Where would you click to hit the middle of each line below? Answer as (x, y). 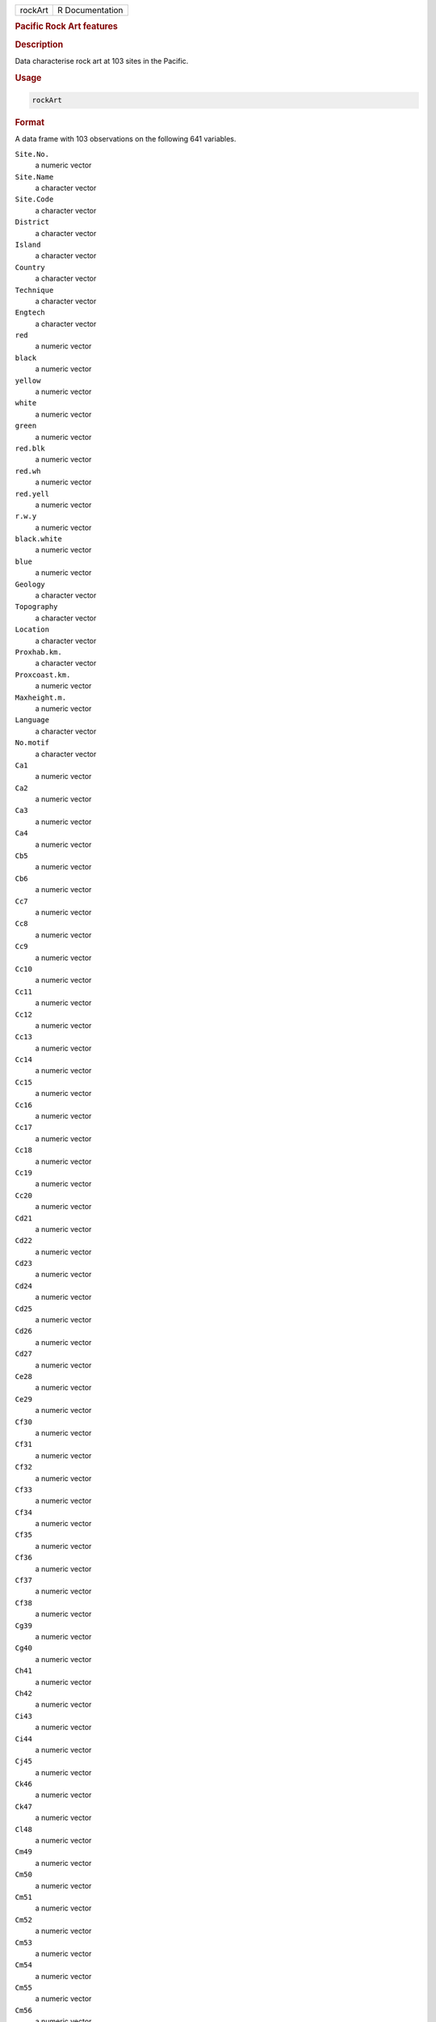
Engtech (30, 313)
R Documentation (90, 10)
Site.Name (34, 177)
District (32, 222)
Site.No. (32, 154)
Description (39, 44)
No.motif (32, 743)
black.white (38, 539)
